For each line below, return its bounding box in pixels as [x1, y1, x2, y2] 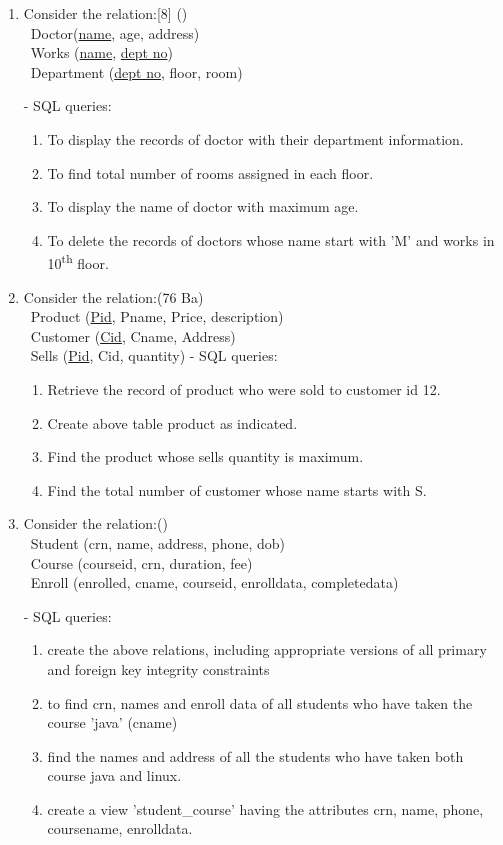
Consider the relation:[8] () [23, 3, 188, 23]
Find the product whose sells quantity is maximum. [47, 446, 364, 467]
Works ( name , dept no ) [30, 42, 173, 63]
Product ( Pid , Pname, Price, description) [30, 306, 284, 327]
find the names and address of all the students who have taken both [47, 745, 464, 766]
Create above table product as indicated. [47, 412, 298, 433]
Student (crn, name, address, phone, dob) [30, 532, 286, 553]
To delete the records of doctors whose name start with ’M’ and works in [47, 229, 495, 250]
